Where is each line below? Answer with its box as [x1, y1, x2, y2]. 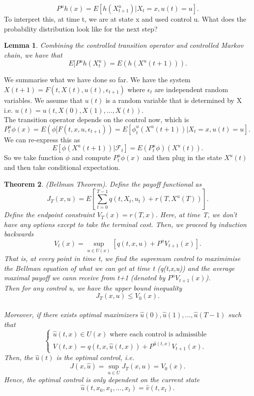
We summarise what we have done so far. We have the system [4, 74, 191, 85]
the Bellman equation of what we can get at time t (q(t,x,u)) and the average [4, 263, 235, 273]
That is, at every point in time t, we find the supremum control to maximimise [4, 253, 241, 264]
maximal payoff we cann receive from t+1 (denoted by [4, 272, 166, 283]
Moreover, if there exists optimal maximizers [4, 309, 138, 319]
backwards [4, 229, 34, 239]
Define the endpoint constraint [4, 209, 95, 220]
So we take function [4, 152, 63, 163]
